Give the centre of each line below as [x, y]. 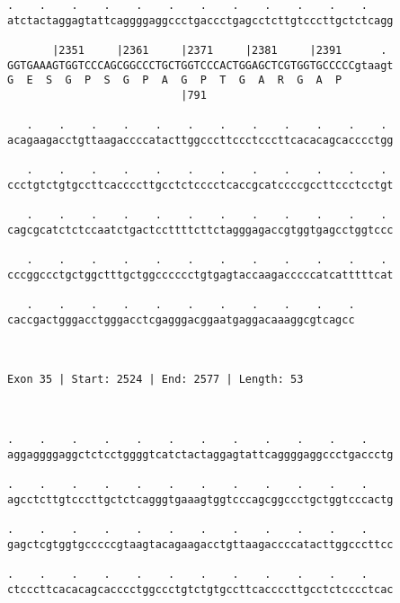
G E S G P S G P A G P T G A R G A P [175, 80]
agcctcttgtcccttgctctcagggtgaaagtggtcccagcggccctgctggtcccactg [200, 499]
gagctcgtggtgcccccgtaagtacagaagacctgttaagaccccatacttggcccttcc [200, 544]
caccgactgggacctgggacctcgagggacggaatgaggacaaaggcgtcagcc [181, 319]
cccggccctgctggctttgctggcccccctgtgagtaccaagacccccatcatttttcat [200, 275]
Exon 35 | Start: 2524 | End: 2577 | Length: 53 [156, 380]
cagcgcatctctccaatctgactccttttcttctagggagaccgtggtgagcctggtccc [200, 230]
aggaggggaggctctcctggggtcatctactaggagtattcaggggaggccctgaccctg [200, 454]
